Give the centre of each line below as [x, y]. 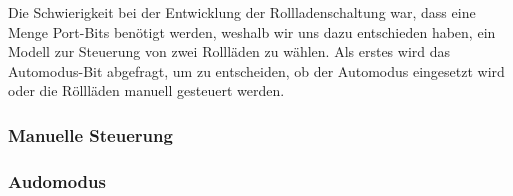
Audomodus [57, 180]
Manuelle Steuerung [90, 134]
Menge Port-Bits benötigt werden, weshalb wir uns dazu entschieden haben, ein [252, 31]
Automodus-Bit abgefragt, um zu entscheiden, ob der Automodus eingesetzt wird [256, 70]
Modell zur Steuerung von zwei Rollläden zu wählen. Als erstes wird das [229, 51]
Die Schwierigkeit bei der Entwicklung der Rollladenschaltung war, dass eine [242, 12]
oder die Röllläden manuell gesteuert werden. [146, 90]
